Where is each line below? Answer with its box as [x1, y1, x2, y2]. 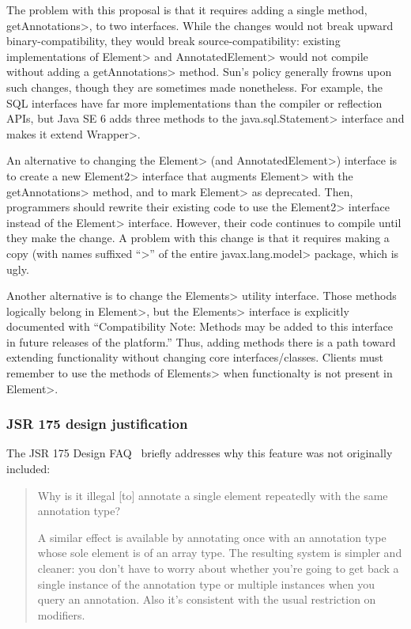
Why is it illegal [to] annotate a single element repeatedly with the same [37, 487, 388, 503]
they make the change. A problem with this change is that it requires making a [6, 229, 390, 246]
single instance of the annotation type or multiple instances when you [37, 575, 375, 592]
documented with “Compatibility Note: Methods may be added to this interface [6, 318, 394, 335]
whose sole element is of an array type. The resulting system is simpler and [37, 544, 402, 561]
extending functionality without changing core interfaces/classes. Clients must [6, 349, 383, 366]
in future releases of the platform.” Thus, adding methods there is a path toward [6, 333, 396, 350]
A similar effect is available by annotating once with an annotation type [37, 529, 386, 545]
